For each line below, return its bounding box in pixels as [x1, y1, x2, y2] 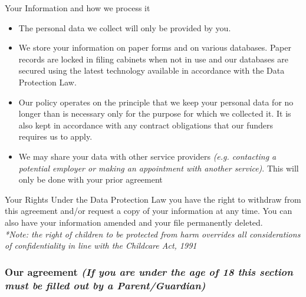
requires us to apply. [18, 130, 93, 143]
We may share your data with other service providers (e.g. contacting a [18, 150, 277, 162]
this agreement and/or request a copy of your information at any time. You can [5, 204, 292, 217]
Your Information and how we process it [5, 2, 150, 14]
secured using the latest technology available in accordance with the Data [18, 64, 285, 77]
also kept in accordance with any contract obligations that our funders [18, 118, 274, 131]
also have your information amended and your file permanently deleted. [5, 216, 263, 228]
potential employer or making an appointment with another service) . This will [18, 161, 299, 174]
